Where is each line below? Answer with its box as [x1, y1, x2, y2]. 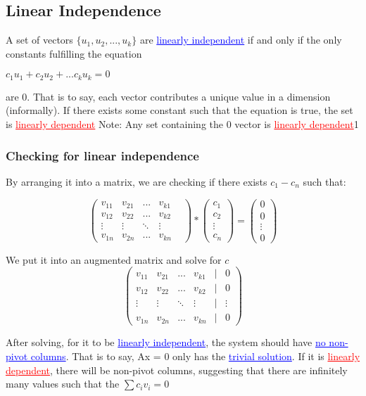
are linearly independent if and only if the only [139, 32, 342, 47]
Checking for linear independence [6, 146, 199, 164]
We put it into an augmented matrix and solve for [6, 252, 222, 267]
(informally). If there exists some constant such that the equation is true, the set [6, 103, 353, 117]
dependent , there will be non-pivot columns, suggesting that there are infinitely [6, 362, 348, 377]
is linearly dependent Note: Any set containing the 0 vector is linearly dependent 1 [6, 117, 359, 132]
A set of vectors [6, 32, 73, 47]
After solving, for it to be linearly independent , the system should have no [6, 335, 326, 350]
